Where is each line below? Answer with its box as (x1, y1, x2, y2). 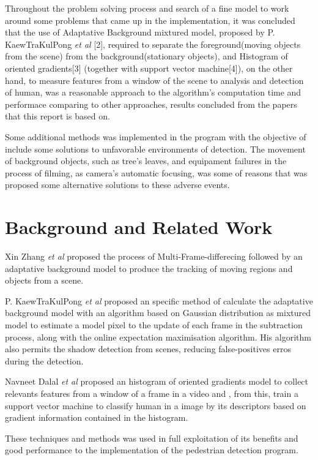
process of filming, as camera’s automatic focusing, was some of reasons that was (5, 166, 308, 179)
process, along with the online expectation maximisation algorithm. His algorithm (5, 330, 311, 343)
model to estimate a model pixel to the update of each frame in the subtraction (5, 319, 303, 331)
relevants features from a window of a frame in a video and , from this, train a (5, 386, 298, 399)
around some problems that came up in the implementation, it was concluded (5, 13, 295, 26)
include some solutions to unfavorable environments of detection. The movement (5, 142, 306, 155)
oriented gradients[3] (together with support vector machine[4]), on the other (5, 61, 293, 74)
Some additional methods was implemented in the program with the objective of (5, 130, 306, 143)
